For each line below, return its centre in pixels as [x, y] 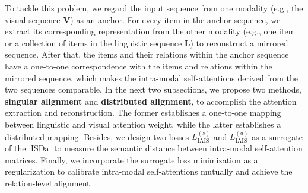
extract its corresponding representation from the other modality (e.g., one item [150, 31]
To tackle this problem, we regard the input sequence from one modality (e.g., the [154, 8]
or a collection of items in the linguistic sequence [93, 42]
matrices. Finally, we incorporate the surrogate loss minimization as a [131, 159]
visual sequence [33, 19]
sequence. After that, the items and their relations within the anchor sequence [147, 54]
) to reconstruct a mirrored [239, 42]
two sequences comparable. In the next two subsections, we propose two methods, [153, 89]
